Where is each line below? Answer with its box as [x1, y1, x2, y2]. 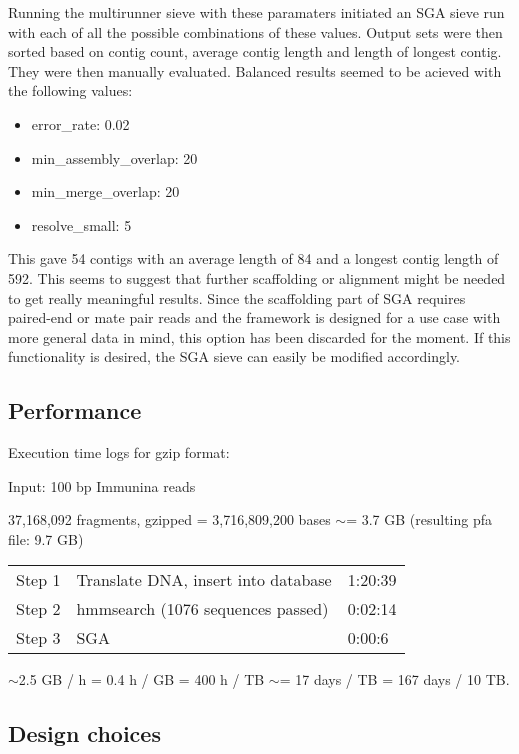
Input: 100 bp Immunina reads [8, 475, 196, 496]
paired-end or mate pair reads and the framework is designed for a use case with [8, 307, 501, 328]
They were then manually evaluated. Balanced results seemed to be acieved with [8, 60, 502, 81]
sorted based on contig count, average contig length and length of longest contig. [8, 41, 502, 62]
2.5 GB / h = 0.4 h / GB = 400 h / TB [18, 669, 265, 690]
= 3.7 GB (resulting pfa [346, 509, 493, 530]
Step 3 [16, 626, 61, 650]
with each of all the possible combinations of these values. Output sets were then [8, 21, 503, 42]
